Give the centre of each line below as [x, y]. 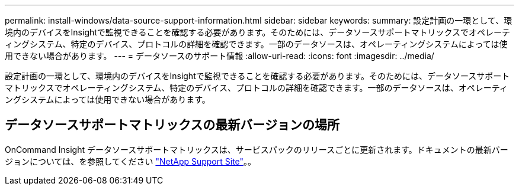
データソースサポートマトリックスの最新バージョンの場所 [172, 125]
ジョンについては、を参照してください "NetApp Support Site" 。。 [131, 161]
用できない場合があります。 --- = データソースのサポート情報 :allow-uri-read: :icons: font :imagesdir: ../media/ [220, 56]
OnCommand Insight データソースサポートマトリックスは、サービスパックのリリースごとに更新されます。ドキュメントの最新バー [257, 149]
